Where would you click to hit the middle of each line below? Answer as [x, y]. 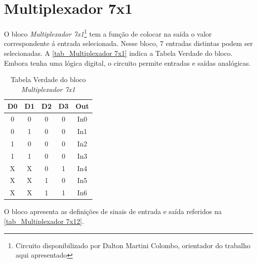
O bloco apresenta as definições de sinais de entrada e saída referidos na [113, 211]
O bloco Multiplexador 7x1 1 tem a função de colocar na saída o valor [108, 33]
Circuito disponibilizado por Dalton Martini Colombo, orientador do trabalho [133, 245]
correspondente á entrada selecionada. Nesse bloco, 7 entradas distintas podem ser [128, 43]
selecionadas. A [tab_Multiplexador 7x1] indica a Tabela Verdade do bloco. [118, 53]
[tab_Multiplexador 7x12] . [44, 221]
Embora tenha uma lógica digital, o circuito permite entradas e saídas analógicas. [128, 63]
